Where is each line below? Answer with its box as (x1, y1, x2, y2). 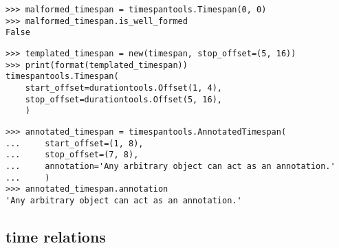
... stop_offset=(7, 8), (6, 150, 139, 160)
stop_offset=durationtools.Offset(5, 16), (25, 94, 222, 104)
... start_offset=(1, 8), (6, 138, 144, 148)
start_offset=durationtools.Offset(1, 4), (25, 82, 222, 93)
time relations (6, 225, 106, 247)
